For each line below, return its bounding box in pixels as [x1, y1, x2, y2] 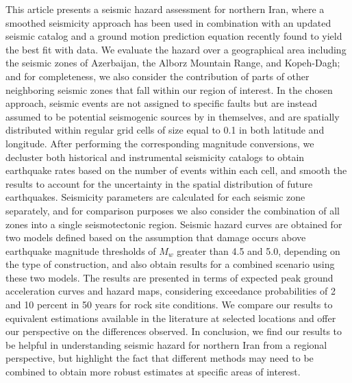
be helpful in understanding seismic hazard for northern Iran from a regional [5, 337, 327, 351]
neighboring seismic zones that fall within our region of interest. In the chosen [5, 82, 333, 97]
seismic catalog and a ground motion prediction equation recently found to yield [5, 29, 342, 43]
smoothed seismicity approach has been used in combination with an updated [5, 15, 331, 29]
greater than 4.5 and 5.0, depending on [177, 243, 340, 258]
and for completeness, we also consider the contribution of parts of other [5, 69, 310, 83]
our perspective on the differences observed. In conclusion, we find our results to [5, 324, 342, 338]
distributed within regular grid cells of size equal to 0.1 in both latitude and [5, 123, 325, 137]
